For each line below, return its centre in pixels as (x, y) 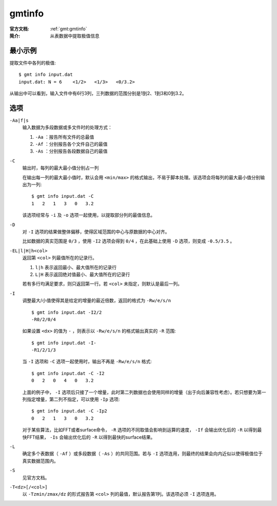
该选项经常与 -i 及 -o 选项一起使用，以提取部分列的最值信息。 (89, 215)
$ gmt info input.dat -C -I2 (68, 373)
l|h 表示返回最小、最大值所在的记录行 (76, 267)
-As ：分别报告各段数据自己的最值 (71, 151)
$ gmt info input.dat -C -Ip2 (70, 411)
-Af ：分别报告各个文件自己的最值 (71, 144)
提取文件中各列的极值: (33, 63)
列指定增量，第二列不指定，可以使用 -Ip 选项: (71, 399)
